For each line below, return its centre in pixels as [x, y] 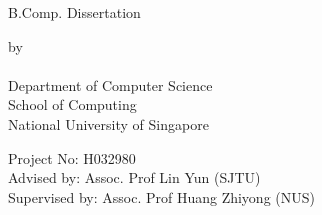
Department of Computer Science [110, 84]
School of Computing [72, 104]
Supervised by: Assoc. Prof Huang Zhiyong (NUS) [161, 196]
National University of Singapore [108, 123]
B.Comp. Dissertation [74, 12]
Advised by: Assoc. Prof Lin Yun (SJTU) [134, 177]
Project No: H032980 [72, 157]
